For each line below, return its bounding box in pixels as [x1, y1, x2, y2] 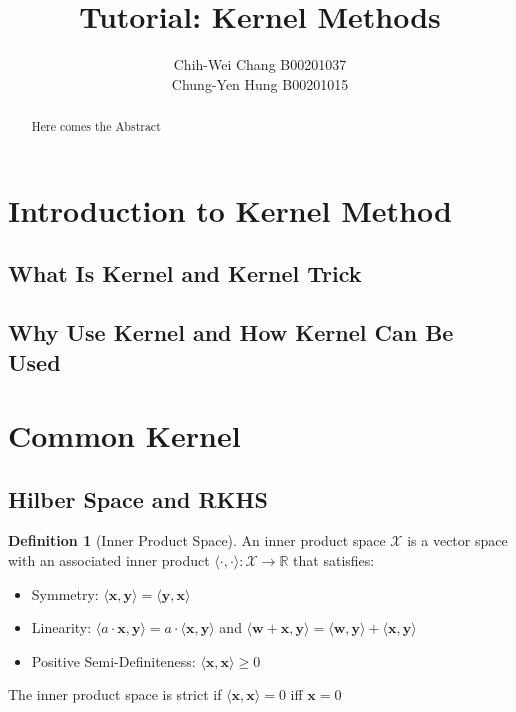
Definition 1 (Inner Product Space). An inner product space [8, 530, 386, 551]
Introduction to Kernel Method [8, 189, 452, 230]
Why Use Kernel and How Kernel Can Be [8, 317, 454, 348]
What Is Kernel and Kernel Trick [8, 258, 362, 289]
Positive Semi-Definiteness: [31, 650, 196, 671]
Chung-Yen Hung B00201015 [171, 73, 349, 94]
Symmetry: [31, 583, 99, 604]
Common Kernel [8, 415, 241, 456]
